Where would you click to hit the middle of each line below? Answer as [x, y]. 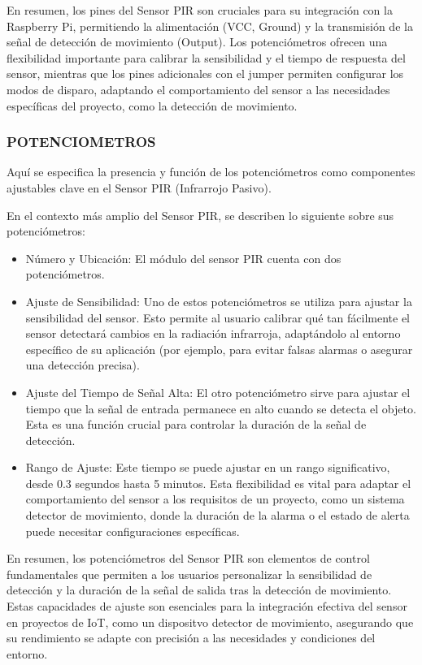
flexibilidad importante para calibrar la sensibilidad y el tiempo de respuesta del [206, 57]
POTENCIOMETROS [81, 142]
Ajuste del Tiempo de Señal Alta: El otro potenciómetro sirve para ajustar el [218, 392]
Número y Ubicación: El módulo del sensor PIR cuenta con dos [183, 258]
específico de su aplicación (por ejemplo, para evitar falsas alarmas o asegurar [219, 349]
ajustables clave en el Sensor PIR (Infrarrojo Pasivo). [139, 187]
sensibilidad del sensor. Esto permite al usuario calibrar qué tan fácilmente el [218, 317]
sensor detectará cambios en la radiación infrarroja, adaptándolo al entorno [213, 333]
